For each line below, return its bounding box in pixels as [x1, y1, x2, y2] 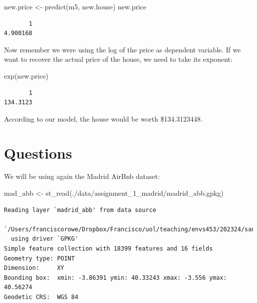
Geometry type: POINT [4, 255, 75, 262]
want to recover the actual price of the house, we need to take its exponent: [4, 54, 233, 64]
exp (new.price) [4, 70, 48, 81]
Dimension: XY [4, 264, 64, 272]
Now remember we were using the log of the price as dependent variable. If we [4, 44, 241, 54]
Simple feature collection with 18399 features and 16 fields [4, 245, 213, 253]
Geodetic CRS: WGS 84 [4, 294, 79, 301]
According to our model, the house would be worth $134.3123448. [4, 113, 203, 124]
